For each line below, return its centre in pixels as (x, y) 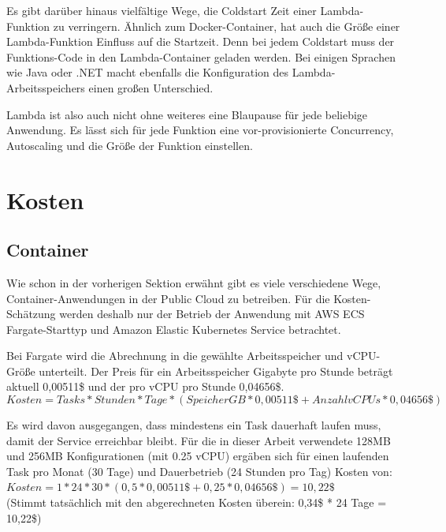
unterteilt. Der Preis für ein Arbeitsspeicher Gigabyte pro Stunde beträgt (216, 371)
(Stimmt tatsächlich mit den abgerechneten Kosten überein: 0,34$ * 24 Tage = (197, 502)
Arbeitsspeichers (46, 87)
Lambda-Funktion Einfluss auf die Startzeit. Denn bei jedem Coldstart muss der (201, 41)
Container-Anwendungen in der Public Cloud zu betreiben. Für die (168, 298)
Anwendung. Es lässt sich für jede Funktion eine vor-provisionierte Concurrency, (200, 130)
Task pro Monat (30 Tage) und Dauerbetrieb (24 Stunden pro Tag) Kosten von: (199, 471)
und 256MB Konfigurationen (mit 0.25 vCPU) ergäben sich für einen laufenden (198, 456)
